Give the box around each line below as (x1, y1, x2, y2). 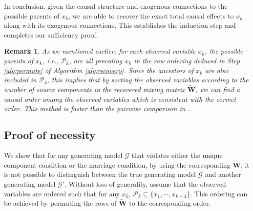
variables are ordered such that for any (4, 188, 120, 198)
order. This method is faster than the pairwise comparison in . (4, 103, 190, 114)
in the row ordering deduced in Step (134, 55, 240, 65)
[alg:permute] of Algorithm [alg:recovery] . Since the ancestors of (4, 65, 193, 75)
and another (205, 169, 241, 179)
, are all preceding (69, 55, 123, 65)
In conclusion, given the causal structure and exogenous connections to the (4, 1, 228, 11)
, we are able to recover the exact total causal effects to (68, 10, 234, 20)
